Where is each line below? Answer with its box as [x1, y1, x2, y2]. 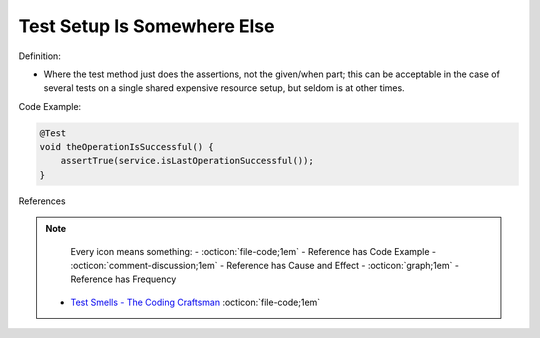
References [18, 195, 66, 207]
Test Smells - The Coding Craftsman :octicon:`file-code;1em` [70, 296, 321, 308]
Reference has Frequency [70, 273, 177, 285]
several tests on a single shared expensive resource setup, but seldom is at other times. [43, 82, 405, 94]
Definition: [18, 50, 62, 62]
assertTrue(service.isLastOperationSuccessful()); [60, 155, 314, 167]
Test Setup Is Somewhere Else [18, 15, 275, 37]
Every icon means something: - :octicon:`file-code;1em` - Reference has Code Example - [70, 245, 437, 257]
